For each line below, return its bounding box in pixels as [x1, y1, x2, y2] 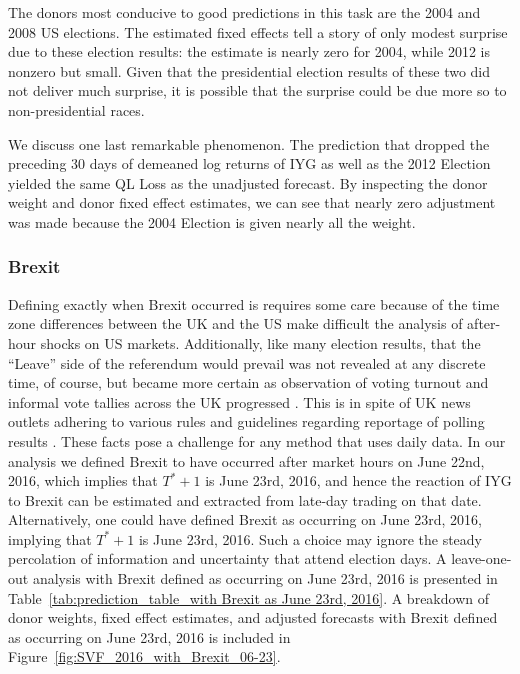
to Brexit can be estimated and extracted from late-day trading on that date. [8, 489, 482, 510]
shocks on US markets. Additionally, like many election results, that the [40, 332, 481, 353]
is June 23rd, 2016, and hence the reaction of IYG [205, 470, 512, 491]
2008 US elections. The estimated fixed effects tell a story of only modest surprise [8, 21, 508, 42]
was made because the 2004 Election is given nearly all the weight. [8, 211, 416, 232]
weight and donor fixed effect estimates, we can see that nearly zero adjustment [8, 192, 496, 213]
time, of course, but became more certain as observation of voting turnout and [8, 372, 489, 393]
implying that [8, 528, 92, 549]
